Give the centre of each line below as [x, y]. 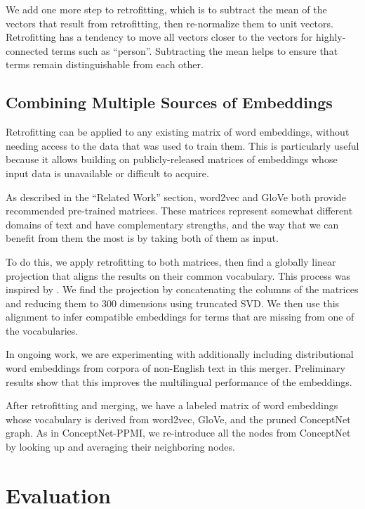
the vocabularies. [42, 330]
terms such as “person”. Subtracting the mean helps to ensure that [195, 50]
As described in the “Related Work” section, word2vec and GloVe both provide [176, 196]
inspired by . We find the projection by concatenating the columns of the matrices [182, 289]
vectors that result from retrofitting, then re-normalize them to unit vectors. [170, 23]
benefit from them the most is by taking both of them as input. [142, 238]
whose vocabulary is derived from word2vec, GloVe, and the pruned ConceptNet [178, 419]
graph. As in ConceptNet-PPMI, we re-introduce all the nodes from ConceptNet [178, 433]
